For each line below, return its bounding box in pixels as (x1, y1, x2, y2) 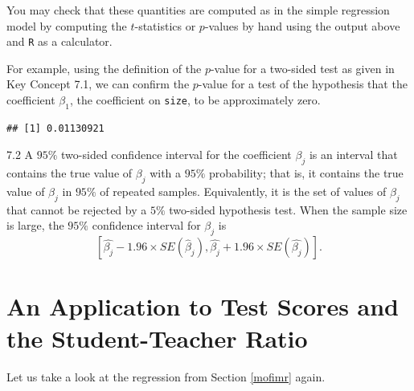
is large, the (6, 217, 64, 234)
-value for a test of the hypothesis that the (198, 75, 408, 92)
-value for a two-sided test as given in (210, 59, 395, 76)
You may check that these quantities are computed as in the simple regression (6, 2, 390, 18)
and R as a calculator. (6, 33, 113, 50)
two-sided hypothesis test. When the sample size (169, 201, 408, 218)
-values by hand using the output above (204, 17, 400, 34)
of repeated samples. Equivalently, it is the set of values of (100, 183, 387, 200)
